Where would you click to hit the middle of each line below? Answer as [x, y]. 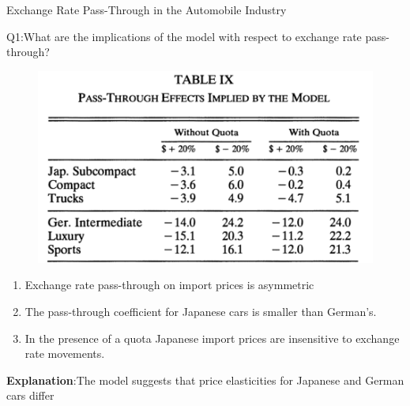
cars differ [30, 395]
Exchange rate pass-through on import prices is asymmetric [169, 285]
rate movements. [65, 353]
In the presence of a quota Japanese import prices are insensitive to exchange [212, 338]
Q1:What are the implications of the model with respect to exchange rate [184, 36]
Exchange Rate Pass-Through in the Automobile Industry [147, 9]
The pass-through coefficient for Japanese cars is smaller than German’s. [201, 312]
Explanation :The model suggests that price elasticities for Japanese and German [205, 380]
